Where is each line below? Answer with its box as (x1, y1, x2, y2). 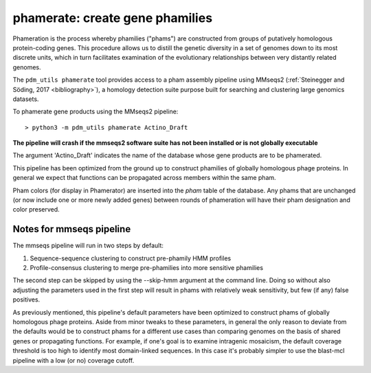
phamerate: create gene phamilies (12, 10, 213, 25)
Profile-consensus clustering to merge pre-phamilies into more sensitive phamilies (30, 264, 264, 272)
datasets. (12, 95, 39, 103)
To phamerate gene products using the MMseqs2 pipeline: (12, 107, 179, 116)
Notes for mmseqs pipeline (12, 223, 131, 235)
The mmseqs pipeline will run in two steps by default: (12, 241, 164, 250)
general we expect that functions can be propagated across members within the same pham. (12, 174, 276, 182)
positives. (12, 295, 41, 304)
